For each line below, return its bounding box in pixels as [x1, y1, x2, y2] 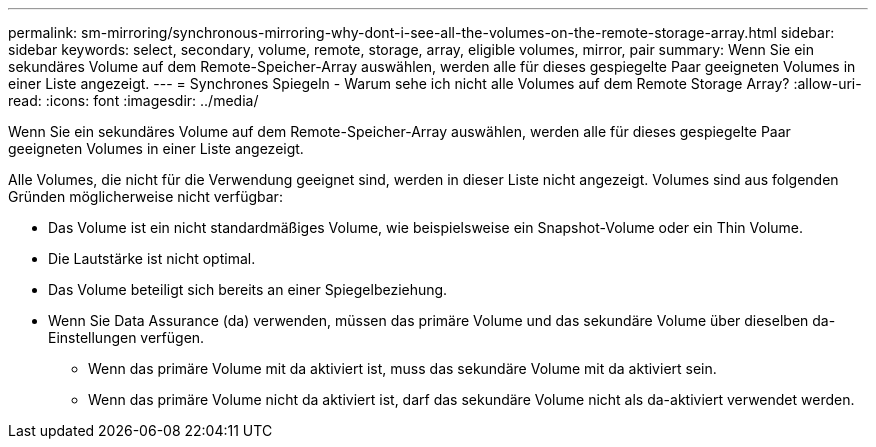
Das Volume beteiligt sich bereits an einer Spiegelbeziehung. [48, 281, 448, 298]
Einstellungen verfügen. [48, 329, 205, 346]
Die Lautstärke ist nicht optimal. [48, 250, 256, 267]
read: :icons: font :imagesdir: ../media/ [8, 92, 259, 109]
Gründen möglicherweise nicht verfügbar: [8, 188, 283, 205]
